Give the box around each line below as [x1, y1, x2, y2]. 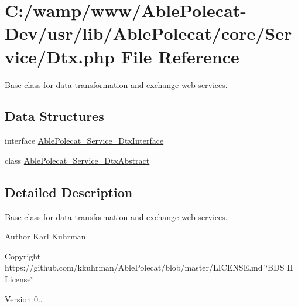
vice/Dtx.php [5, 44, 115, 68]
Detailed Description [5, 183, 133, 201]
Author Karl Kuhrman [5, 230, 86, 242]
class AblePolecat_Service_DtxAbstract [5, 154, 150, 166]
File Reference [121, 44, 239, 68]
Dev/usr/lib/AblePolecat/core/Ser [5, 21, 292, 45]
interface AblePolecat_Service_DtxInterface [5, 134, 164, 147]
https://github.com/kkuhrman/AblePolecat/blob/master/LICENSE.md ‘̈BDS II [5, 261, 293, 274]
